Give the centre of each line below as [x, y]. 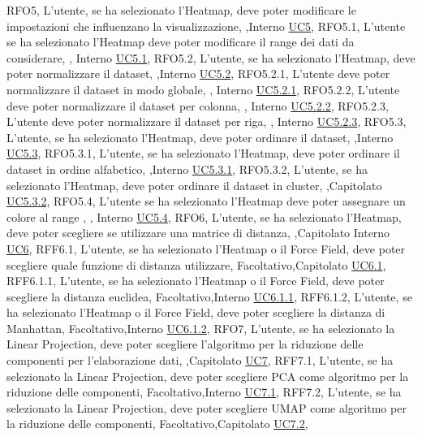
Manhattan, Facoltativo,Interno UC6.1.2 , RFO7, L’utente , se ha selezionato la [201, 328]
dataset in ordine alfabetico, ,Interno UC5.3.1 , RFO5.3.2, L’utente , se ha [187, 169]
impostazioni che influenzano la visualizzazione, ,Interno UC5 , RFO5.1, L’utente [206, 26]
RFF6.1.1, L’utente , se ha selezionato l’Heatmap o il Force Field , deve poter [196, 281]
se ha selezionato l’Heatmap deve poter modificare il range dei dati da [181, 42]
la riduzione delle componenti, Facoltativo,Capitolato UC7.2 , [157, 424]
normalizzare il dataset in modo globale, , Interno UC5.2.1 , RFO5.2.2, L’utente [203, 89]
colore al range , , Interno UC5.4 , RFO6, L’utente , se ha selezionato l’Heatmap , [204, 216]
